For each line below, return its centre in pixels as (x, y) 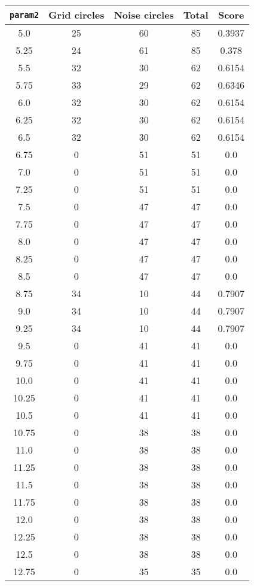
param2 (25, 15)
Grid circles (76, 15)
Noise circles (144, 15)
